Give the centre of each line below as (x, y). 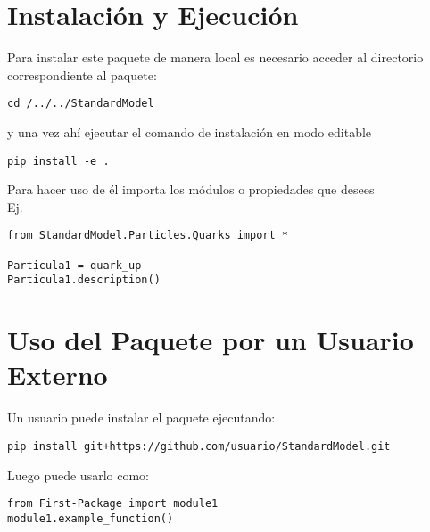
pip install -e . (58, 161)
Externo (58, 375)
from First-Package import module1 (113, 504)
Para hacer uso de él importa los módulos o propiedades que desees (191, 189)
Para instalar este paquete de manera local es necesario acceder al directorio (215, 57)
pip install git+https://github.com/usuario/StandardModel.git (199, 446)
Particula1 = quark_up (74, 265)
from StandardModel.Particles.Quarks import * (148, 236)
